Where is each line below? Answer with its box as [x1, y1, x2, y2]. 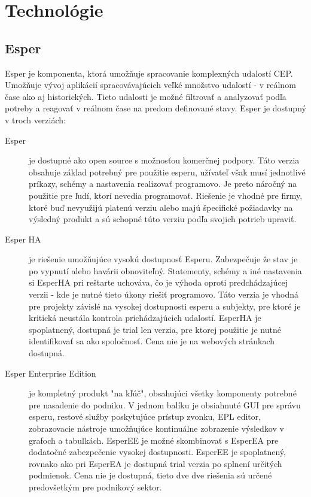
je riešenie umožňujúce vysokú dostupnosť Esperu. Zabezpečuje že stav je [29, 253, 298, 265]
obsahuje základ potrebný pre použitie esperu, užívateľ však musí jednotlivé [29, 165, 306, 178]
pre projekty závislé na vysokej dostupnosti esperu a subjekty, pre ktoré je [29, 299, 301, 312]
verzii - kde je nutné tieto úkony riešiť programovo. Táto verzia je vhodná [29, 288, 298, 301]
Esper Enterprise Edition [5, 366, 96, 379]
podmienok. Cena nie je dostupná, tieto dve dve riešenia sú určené [29, 469, 272, 481]
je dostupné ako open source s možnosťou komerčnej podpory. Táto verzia [29, 154, 300, 166]
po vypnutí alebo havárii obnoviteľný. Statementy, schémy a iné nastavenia [29, 264, 302, 277]
